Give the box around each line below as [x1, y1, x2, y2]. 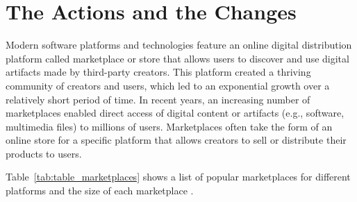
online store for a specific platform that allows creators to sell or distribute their [6, 133, 347, 147]
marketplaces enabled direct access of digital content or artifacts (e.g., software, [6, 106, 344, 120]
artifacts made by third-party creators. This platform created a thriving [6, 65, 311, 79]
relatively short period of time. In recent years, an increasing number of [6, 92, 310, 106]
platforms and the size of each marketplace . [6, 183, 194, 198]
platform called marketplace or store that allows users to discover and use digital [6, 51, 349, 65]
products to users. [6, 146, 82, 160]
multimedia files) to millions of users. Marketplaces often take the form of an [6, 119, 333, 133]
